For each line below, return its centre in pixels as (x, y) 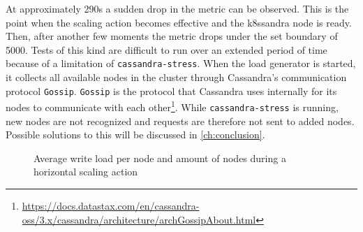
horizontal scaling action (86, 172)
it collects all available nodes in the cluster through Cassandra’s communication (176, 77)
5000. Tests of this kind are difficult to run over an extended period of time (166, 49)
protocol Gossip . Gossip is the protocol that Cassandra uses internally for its (171, 90)
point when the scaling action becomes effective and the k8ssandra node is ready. (179, 22)
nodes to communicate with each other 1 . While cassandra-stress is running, (172, 106)
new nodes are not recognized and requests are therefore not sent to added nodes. (180, 121)
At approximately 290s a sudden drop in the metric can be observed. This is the (177, 8)
